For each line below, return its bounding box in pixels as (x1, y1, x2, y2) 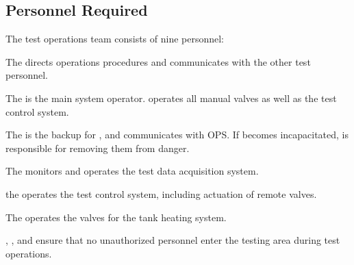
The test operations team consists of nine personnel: (5, 31, 225, 46)
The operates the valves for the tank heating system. (5, 210, 227, 224)
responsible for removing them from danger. (5, 140, 190, 155)
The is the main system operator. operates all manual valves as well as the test (5, 90, 337, 105)
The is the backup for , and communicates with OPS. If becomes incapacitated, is (5, 127, 349, 142)
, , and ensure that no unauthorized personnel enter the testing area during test (5, 233, 340, 247)
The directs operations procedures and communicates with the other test (5, 54, 311, 68)
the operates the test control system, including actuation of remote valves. (5, 186, 317, 201)
